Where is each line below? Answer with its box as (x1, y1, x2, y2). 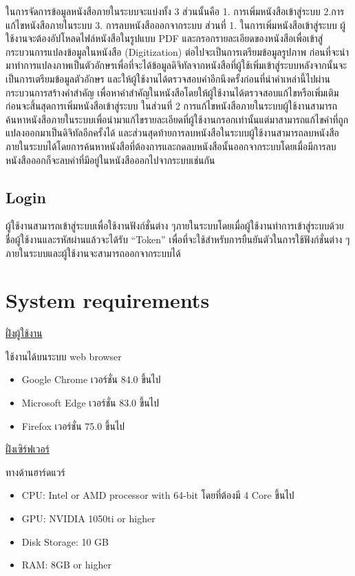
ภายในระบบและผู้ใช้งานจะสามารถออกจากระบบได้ (6, 245, 181, 260)
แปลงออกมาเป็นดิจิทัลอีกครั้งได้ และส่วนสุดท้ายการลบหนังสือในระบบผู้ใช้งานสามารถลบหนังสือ (6, 125, 339, 140)
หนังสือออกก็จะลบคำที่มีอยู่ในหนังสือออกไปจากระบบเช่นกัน (6, 152, 215, 167)
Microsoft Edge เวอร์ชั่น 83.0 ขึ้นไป (21, 395, 159, 410)
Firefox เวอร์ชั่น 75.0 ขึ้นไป (21, 418, 125, 433)
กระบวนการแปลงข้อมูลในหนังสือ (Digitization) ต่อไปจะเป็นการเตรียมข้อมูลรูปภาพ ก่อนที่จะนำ (6, 44, 349, 59)
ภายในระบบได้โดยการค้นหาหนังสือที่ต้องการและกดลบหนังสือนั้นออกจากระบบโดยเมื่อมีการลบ (6, 138, 336, 153)
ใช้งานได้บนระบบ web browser (6, 349, 122, 363)
